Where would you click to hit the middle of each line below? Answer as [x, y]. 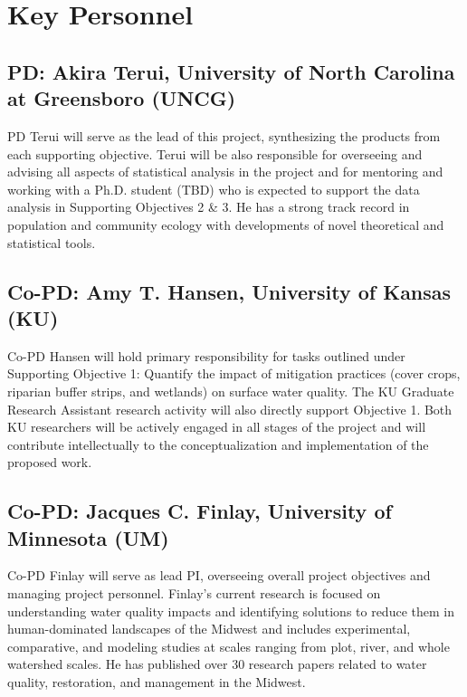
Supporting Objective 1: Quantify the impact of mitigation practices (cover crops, [234, 373]
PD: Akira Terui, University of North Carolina [231, 71]
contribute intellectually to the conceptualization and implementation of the [218, 444]
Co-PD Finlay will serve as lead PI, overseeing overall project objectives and [219, 575]
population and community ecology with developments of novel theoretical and [226, 224]
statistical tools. [52, 242]
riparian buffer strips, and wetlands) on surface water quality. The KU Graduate [231, 391]
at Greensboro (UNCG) [122, 98]
